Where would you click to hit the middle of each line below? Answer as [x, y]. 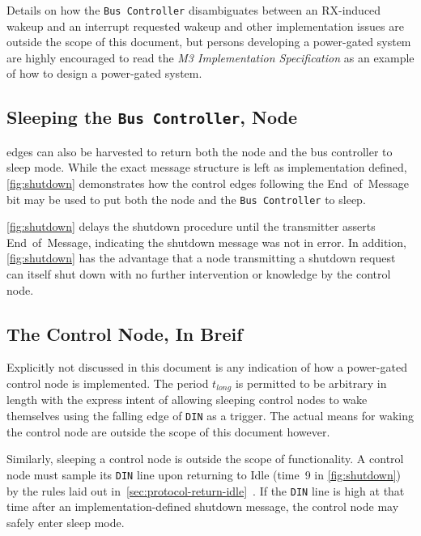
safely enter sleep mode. [66, 522]
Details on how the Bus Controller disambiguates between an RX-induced [194, 10]
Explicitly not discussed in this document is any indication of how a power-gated [207, 367]
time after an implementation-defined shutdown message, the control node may [203, 506]
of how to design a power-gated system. [104, 73]
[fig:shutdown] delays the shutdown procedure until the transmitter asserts [191, 226]
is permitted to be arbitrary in [311, 383]
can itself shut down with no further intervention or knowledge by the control [199, 274]
